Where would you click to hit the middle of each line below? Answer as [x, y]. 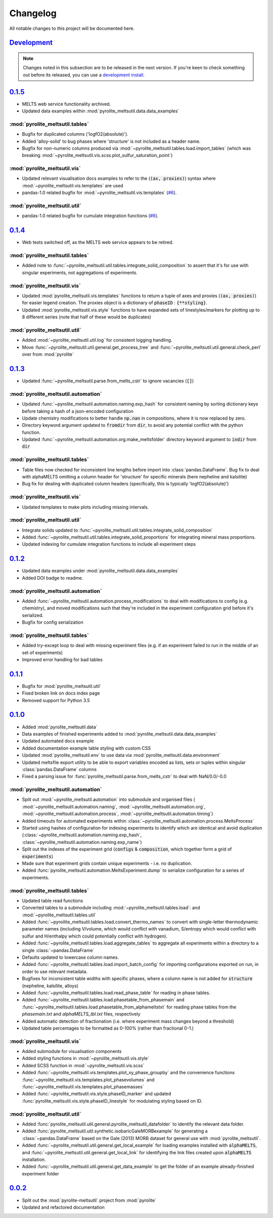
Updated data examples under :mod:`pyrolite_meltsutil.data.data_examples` [101, 571]
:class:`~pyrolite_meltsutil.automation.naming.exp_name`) [82, 842]
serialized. [33, 615]
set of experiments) [42, 653]
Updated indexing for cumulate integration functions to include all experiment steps [109, 544]
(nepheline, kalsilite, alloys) [50, 986]
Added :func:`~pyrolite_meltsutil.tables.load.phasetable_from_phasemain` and [103, 1000]
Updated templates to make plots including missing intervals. [85, 507]
